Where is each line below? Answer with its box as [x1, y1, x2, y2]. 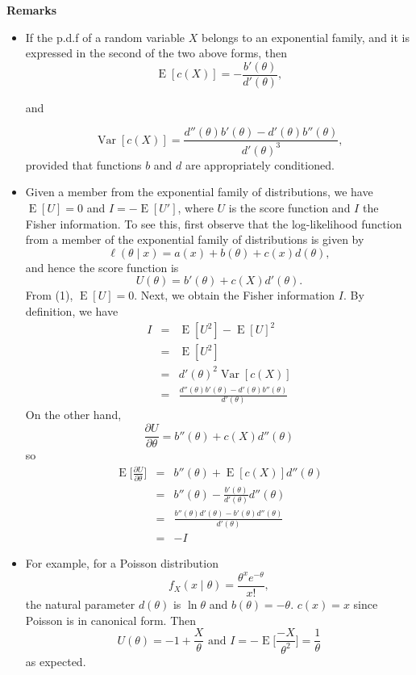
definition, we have [25, 303, 119, 319]
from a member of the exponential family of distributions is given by [25, 231, 364, 248]
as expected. [25, 652, 86, 669]
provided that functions [25, 156, 142, 173]
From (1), [25, 287, 73, 304]
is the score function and [228, 199, 351, 216]
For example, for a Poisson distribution [25, 555, 218, 572]
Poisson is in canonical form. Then [25, 611, 197, 628]
